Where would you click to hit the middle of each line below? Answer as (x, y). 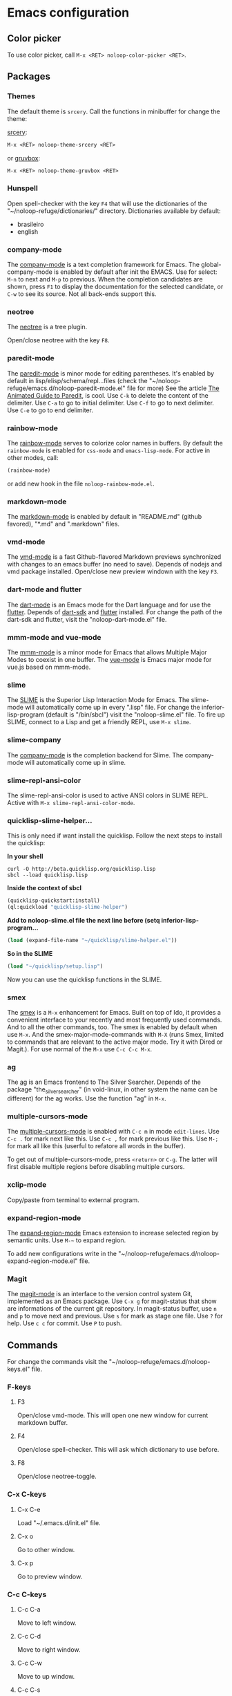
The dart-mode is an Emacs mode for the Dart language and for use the (109, 605)
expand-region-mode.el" (42, 1261)
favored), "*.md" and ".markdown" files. (63, 524)
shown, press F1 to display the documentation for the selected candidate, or (115, 287)
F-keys (19, 1387)
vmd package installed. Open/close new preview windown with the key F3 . (113, 571)
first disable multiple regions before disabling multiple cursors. (96, 1167)
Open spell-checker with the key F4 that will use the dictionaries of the (107, 203)
